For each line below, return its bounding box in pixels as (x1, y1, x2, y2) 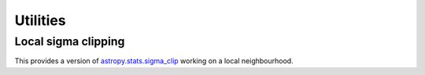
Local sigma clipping (14, 34, 125, 48)
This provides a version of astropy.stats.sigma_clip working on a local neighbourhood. (14, 56, 294, 66)
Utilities (14, 12, 66, 29)
